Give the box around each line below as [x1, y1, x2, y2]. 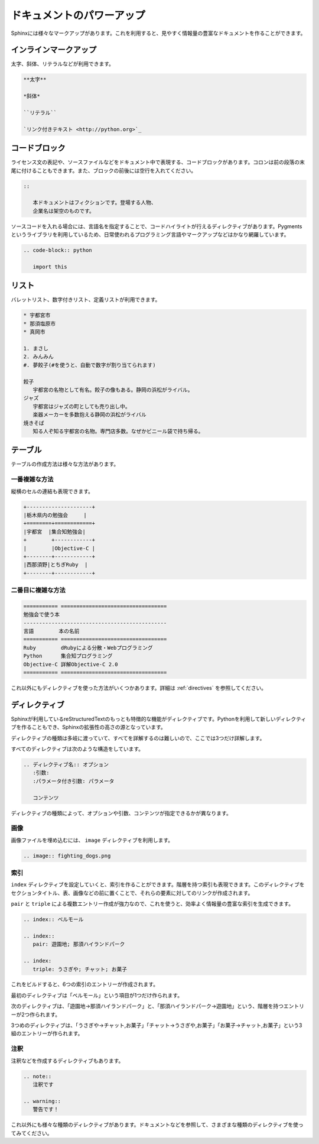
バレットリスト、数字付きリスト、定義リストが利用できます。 [11, 296, 161, 303]
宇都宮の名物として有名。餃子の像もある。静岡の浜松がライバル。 [32, 386, 193, 393]
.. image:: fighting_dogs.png [23, 852, 111, 859]
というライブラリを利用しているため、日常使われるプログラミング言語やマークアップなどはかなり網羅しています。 [11, 231, 289, 238]
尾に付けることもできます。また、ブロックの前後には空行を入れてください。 [11, 167, 197, 174]
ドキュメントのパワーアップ [11, 9, 145, 22]
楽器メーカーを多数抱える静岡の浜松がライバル [32, 411, 147, 418]
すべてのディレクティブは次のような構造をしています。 [11, 746, 144, 752]
